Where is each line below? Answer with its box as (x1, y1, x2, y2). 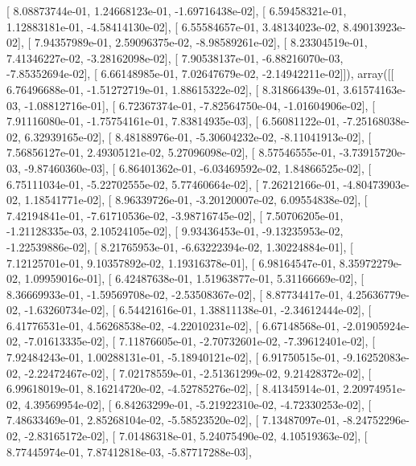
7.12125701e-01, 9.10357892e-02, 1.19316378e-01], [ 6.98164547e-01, (6, 254, 336, 271)
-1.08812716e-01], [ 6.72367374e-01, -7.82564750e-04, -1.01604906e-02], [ (24, 96, 376, 113)
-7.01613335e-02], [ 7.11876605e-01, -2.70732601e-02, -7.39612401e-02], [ (24, 333, 376, 349)
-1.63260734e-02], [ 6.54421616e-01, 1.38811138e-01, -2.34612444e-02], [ (24, 301, 372, 318)
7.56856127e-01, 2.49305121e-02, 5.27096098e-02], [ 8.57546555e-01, (6, 144, 336, 161)
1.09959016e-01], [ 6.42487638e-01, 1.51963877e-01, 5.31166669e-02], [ (24, 270, 365, 287)
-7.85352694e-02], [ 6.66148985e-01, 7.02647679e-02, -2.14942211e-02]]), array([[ (6, 65, 394, 82)
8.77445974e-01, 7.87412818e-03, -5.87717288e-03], (6, 443, 252, 460)
